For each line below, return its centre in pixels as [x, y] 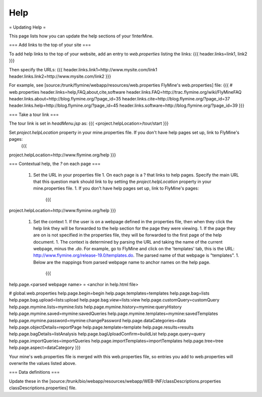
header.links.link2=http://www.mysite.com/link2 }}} [60, 76]
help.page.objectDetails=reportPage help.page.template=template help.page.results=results [101, 327]
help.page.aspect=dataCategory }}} [45, 347]
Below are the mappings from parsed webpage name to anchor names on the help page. [122, 262]
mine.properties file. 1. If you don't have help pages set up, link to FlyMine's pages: [116, 188]
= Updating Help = [27, 27]
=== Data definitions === [34, 372]
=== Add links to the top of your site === [50, 45]
